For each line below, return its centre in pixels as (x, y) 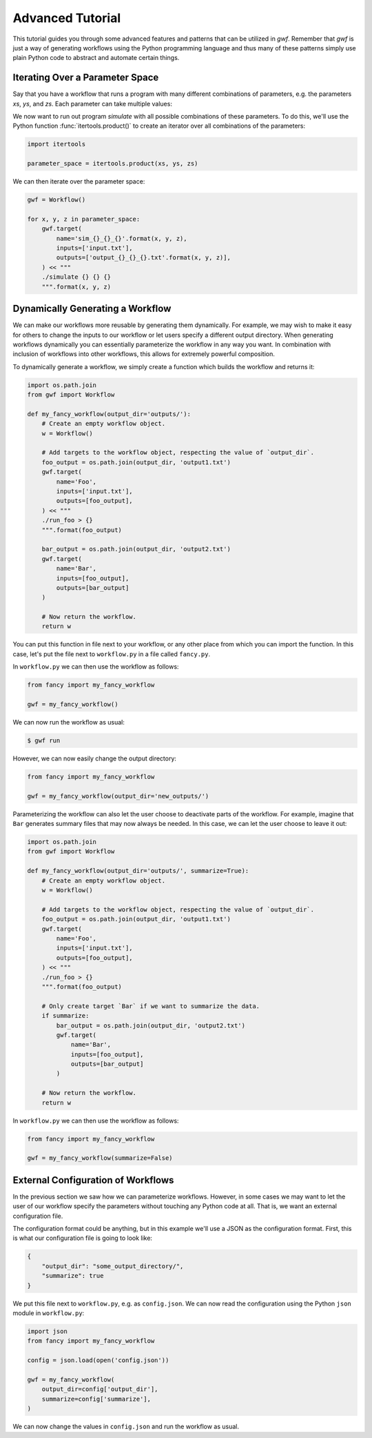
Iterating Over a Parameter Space (86, 78)
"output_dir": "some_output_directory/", (113, 1266)
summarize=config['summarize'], (96, 1399)
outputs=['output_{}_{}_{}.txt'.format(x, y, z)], (143, 258)
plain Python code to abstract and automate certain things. (96, 58)
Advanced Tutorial (67, 18)
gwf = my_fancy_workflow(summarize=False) (100, 1158)
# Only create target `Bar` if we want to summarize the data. (151, 1006)
